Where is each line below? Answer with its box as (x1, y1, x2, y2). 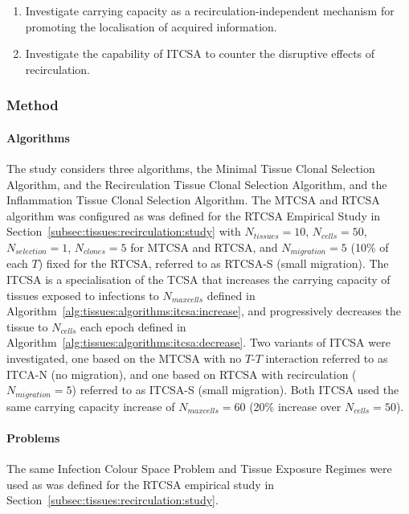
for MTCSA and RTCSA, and (130, 238, 278, 255)
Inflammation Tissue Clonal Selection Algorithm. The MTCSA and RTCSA (6, 191, 380, 208)
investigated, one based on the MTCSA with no (6, 350, 242, 366)
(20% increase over (249, 397, 342, 414)
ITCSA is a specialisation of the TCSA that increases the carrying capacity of (6, 271, 391, 288)
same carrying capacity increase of (6, 397, 175, 414)
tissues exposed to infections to (6, 286, 159, 303)
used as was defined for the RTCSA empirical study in (6, 475, 275, 492)
